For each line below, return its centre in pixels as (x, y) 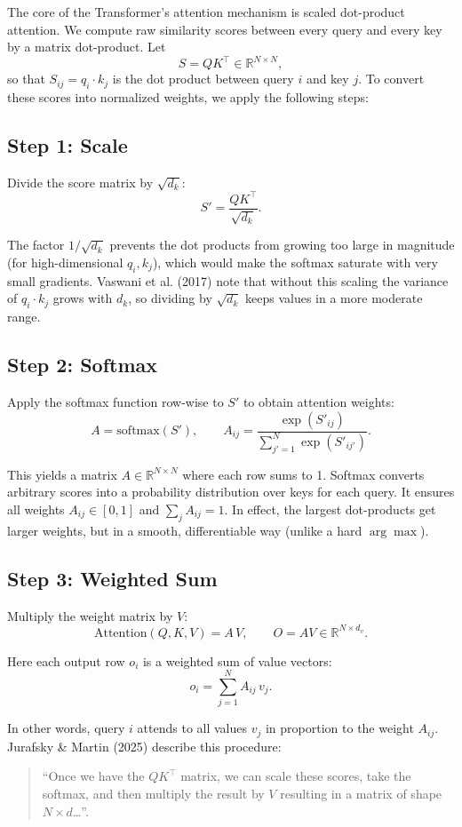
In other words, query (66, 728)
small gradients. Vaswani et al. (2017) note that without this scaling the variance (228, 280)
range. (24, 317)
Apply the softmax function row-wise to (115, 402)
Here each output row (66, 660)
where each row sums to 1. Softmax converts (303, 474)
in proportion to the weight (339, 728)
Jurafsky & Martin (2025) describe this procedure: (144, 746)
